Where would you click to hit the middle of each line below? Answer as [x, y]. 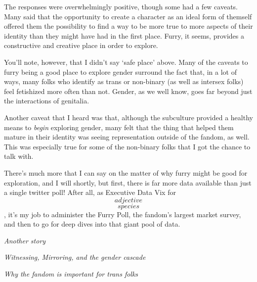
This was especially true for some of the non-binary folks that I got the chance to [127, 146]
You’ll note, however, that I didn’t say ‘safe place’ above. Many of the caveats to [126, 62]
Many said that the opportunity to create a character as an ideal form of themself [128, 16]
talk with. [19, 156]
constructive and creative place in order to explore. [81, 45]
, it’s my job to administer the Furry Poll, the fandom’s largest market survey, [123, 214]
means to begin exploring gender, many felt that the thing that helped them [119, 127]
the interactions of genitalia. [47, 101]
